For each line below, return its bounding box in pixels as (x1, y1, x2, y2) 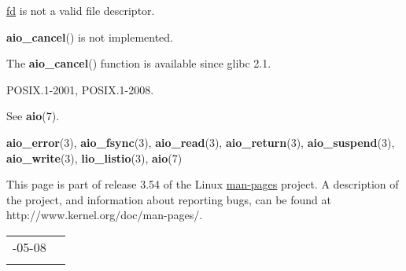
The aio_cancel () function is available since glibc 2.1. (6, 55, 271, 71)
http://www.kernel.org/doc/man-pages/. (6, 207, 203, 223)
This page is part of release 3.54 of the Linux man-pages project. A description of (6, 176, 399, 192)
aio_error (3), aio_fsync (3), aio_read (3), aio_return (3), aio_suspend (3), (6, 134, 395, 150)
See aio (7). (6, 108, 60, 124)
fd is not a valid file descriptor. (6, 2, 155, 18)
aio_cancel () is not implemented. (6, 28, 174, 45)
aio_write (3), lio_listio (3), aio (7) (6, 149, 183, 166)
